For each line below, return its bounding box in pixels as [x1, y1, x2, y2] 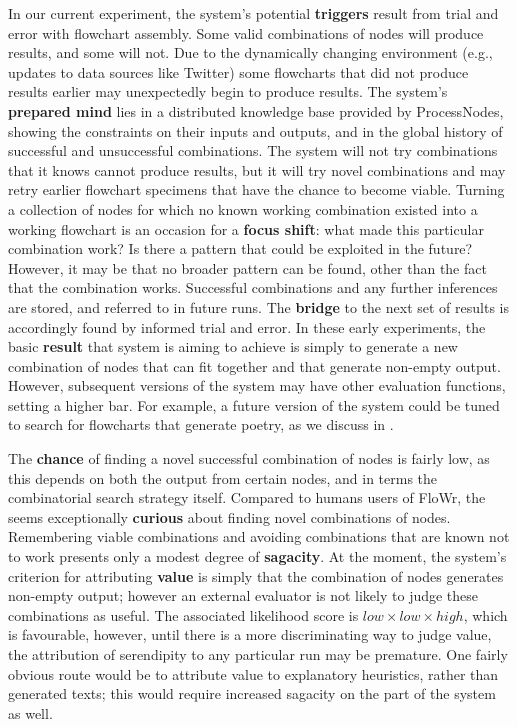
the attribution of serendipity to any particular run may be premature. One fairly [8, 644, 508, 664]
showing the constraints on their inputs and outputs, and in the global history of [8, 120, 503, 141]
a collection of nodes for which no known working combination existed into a [8, 198, 478, 219]
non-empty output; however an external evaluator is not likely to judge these [8, 585, 479, 606]
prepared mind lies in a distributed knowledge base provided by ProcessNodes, [8, 100, 504, 121]
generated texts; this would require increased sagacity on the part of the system [8, 683, 496, 704]
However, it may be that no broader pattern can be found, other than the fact [8, 257, 487, 278]
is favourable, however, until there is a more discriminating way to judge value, [8, 624, 492, 645]
